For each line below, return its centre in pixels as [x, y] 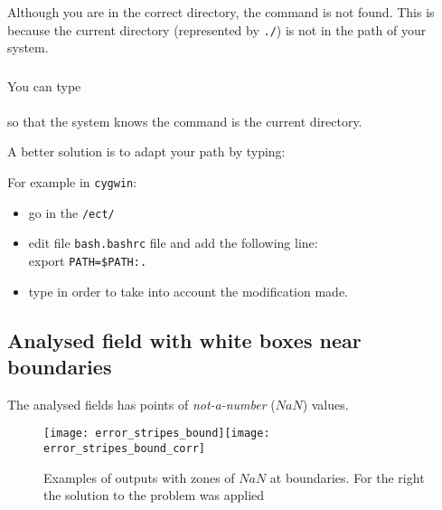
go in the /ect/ [71, 212]
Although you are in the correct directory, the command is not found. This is [221, 11]
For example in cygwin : [72, 182]
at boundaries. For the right [347, 477]
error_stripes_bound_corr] [124, 449]
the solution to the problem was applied [154, 495]
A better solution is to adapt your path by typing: [146, 151]
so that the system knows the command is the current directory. [185, 121]
